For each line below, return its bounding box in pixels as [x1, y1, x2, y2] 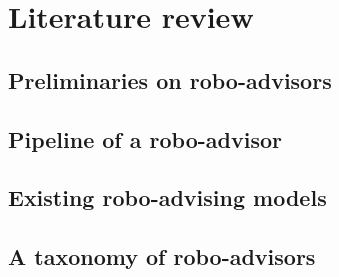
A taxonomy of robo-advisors [8, 241, 316, 272]
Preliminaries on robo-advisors [8, 64, 332, 95]
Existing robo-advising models [8, 182, 327, 213]
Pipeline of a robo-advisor [8, 123, 282, 154]
